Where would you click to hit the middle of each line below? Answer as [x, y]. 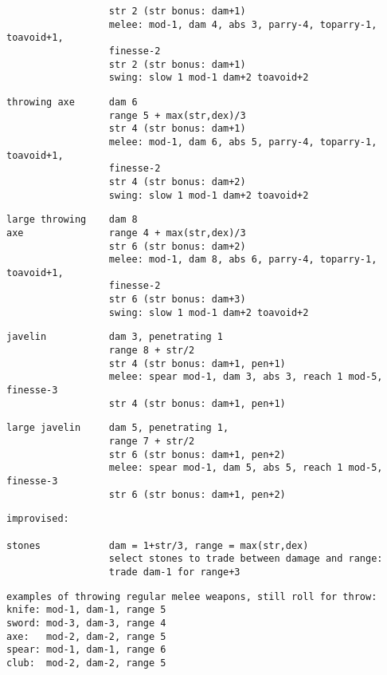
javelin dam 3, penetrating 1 [115, 337]
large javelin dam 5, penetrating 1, [118, 428]
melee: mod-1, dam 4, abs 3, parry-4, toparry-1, [243, 24]
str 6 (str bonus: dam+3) [177, 300]
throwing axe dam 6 [72, 102]
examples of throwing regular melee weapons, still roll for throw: [192, 596]
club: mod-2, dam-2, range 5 [86, 663]
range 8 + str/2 [152, 351]
